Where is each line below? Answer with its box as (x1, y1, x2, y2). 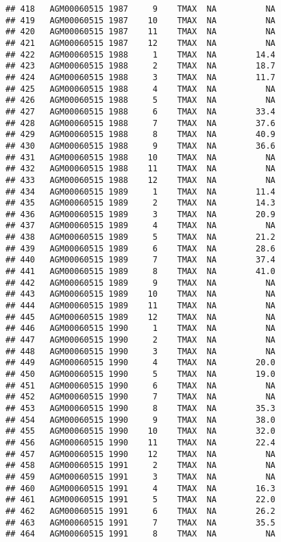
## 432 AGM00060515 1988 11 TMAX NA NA (5, 164, 276, 174)
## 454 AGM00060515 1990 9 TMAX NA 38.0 (5, 415, 276, 425)
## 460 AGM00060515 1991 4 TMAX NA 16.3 (5, 483, 276, 493)
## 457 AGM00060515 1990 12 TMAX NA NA (5, 449, 276, 459)
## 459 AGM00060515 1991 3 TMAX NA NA (5, 471, 276, 482)
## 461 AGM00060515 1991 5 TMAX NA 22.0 (5, 495, 276, 505)
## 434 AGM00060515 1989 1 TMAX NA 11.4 (5, 186, 276, 197)
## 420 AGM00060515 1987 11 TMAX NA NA (5, 27, 276, 37)
